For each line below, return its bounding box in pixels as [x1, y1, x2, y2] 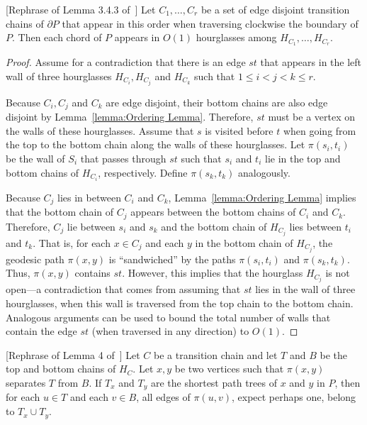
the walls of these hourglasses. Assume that [6, 123, 194, 138]
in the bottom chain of [195, 235, 293, 250]
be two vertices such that [174, 361, 284, 376]
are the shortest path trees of [150, 375, 277, 390]
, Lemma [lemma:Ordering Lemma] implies [168, 189, 356, 204]
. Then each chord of [12, 30, 102, 45]
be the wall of [6, 150, 65, 165]
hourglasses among [196, 30, 277, 45]
